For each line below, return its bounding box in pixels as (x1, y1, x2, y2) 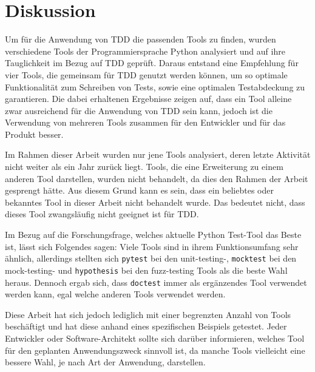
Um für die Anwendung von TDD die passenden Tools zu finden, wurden (5, 33, 276, 46)
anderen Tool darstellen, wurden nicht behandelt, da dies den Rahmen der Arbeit (5, 172, 308, 184)
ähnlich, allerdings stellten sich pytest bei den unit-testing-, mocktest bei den (5, 252, 297, 265)
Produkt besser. (5, 127, 64, 140)
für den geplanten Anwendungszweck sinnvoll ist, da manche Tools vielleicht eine (5, 343, 305, 356)
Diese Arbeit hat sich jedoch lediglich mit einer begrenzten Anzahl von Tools (5, 308, 291, 320)
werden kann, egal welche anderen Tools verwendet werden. (5, 288, 226, 300)
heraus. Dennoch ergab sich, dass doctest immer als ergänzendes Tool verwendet (5, 276, 307, 288)
